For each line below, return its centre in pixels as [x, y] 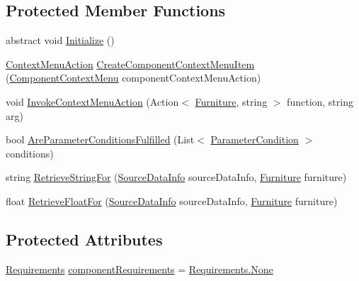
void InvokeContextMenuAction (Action [92, 101]
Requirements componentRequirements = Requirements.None [139, 269]
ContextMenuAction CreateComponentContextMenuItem [130, 64]
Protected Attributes [84, 239]
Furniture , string [231, 101]
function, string [320, 101]
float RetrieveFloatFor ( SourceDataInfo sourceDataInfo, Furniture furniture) [172, 200]
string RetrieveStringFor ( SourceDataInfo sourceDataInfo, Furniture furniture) [176, 177]
